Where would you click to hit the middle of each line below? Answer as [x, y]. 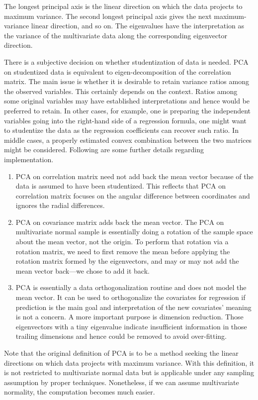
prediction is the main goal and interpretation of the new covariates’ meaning [133, 307]
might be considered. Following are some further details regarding [104, 150]
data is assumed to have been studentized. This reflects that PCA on [121, 186]
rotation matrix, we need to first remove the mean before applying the [123, 251]
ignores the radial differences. [60, 205]
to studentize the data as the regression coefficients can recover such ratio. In [121, 130]
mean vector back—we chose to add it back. [83, 270]
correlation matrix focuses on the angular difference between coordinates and [133, 195]
